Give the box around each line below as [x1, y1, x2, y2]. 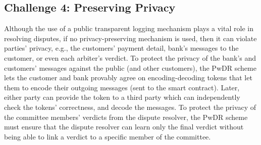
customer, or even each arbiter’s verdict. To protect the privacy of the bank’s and [4, 52, 256, 63]
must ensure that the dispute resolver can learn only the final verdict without [4, 121, 244, 132]
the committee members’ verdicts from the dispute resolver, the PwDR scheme [4, 111, 248, 122]
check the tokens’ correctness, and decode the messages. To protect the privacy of [4, 101, 256, 112]
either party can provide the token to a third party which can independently [4, 92, 240, 102]
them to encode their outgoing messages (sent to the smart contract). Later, [4, 82, 240, 92]
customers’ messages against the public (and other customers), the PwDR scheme [4, 62, 256, 73]
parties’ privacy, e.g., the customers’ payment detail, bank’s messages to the [4, 43, 239, 53]
